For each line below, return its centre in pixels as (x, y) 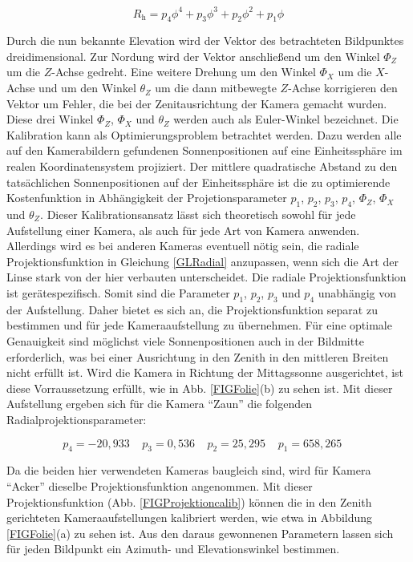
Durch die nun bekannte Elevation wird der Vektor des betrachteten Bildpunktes (205, 40)
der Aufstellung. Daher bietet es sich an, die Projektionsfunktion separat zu (192, 309)
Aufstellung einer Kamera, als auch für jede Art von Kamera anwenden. (183, 230)
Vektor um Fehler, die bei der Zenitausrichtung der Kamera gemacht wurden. (197, 103)
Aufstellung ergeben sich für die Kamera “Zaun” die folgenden (160, 404)
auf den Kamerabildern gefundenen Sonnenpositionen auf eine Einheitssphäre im (204, 150)
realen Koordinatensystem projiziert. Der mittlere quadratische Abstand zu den (202, 166)
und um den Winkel (87, 88)
